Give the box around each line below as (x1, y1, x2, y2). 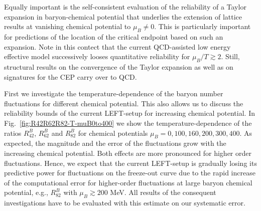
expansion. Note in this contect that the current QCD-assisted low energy (4, 41, 231, 52)
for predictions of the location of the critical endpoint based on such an (4, 31, 223, 42)
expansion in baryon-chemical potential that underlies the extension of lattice (4, 11, 242, 22)
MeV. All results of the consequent (110, 187, 216, 197)
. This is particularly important (154, 21, 251, 32)
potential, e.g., (4, 187, 48, 197)
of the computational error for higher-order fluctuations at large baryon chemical (4, 177, 252, 187)
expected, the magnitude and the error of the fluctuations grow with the (4, 138, 226, 148)
